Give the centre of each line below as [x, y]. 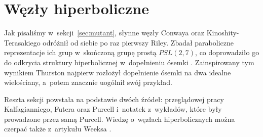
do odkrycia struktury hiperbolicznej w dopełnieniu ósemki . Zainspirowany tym [129, 62]
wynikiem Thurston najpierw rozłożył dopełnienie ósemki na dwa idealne [118, 72]
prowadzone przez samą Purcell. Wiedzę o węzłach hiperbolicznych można [120, 119]
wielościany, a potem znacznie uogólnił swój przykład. [88, 82]
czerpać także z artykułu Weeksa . [58, 129]
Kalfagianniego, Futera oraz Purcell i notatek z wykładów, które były [113, 109]
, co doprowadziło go [227, 52]
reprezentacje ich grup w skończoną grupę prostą [80, 52]
